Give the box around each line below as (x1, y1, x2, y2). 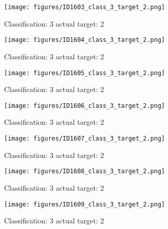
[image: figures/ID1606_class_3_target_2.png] (4, 102, 165, 109)
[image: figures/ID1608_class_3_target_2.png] (4, 168, 165, 175)
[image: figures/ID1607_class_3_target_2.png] (4, 135, 165, 142)
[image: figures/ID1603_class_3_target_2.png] (4, 4, 165, 11)
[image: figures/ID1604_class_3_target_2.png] (4, 36, 165, 44)
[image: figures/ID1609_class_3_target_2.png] (4, 200, 165, 208)
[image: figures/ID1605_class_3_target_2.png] (4, 69, 165, 77)
